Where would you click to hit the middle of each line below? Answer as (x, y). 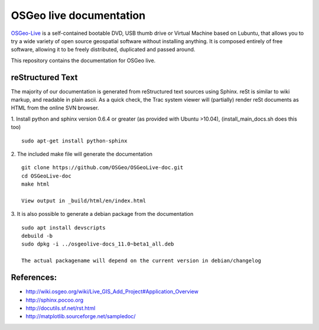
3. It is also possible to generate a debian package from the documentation (102, 214)
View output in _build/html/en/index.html (84, 200)
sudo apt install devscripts (64, 227)
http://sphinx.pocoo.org (55, 300)
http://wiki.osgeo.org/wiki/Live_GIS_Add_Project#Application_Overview (112, 292)
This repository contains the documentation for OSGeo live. (83, 60)
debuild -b (37, 236)
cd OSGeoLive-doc (46, 176)
